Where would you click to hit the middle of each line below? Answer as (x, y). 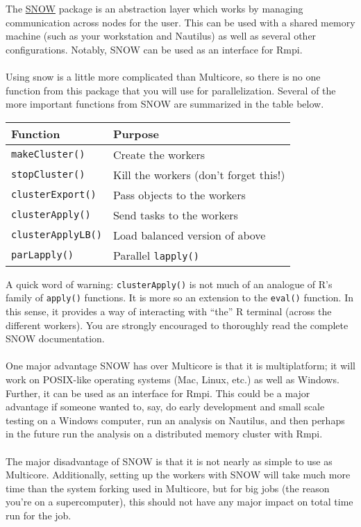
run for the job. (39, 515)
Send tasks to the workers (175, 215)
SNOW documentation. (55, 338)
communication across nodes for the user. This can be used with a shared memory (180, 22)
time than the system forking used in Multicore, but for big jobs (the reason (168, 488)
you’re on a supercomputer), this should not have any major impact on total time (179, 502)
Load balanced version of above (189, 235)
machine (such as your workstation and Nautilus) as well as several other (161, 36)
